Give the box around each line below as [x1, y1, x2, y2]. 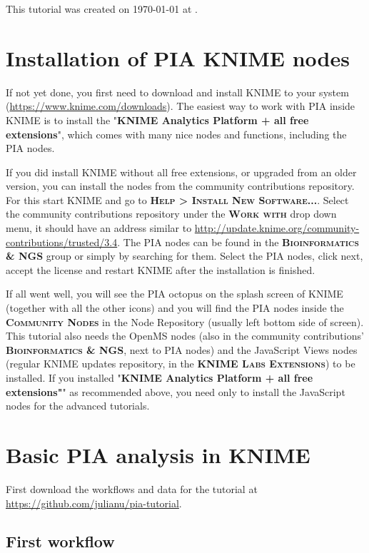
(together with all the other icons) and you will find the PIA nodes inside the [6, 300, 344, 315]
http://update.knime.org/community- [194, 220, 360, 235]
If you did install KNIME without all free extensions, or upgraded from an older [6, 164, 357, 179]
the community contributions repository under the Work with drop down [6, 206, 337, 221]
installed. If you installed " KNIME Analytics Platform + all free [6, 370, 313, 385]
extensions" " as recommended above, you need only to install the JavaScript [6, 384, 345, 399]
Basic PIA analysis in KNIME [6, 440, 310, 469]
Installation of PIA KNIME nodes [6, 43, 350, 72]
